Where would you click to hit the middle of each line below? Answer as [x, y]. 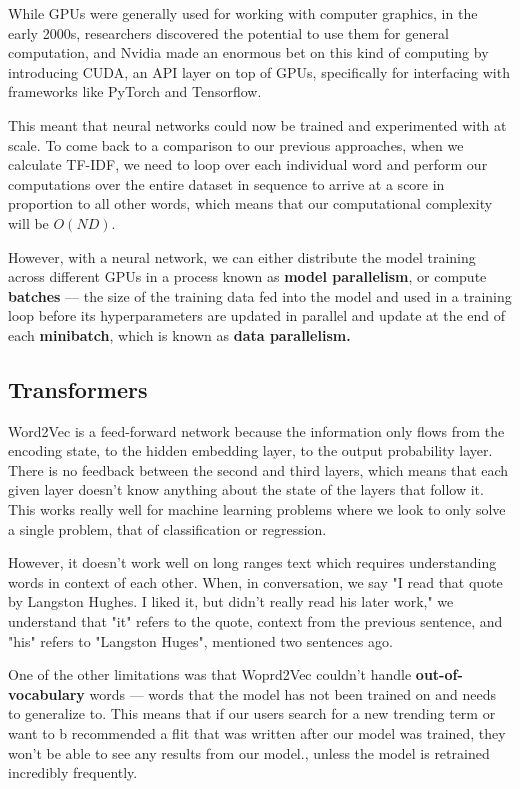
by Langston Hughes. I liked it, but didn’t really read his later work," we [231, 601]
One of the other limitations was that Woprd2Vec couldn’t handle [210, 674]
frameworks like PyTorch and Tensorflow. [135, 91]
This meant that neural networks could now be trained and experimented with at [257, 124]
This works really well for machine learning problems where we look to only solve [257, 509]
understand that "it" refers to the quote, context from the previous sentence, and [255, 621]
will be [28, 222]
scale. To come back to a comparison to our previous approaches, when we [236, 144]
